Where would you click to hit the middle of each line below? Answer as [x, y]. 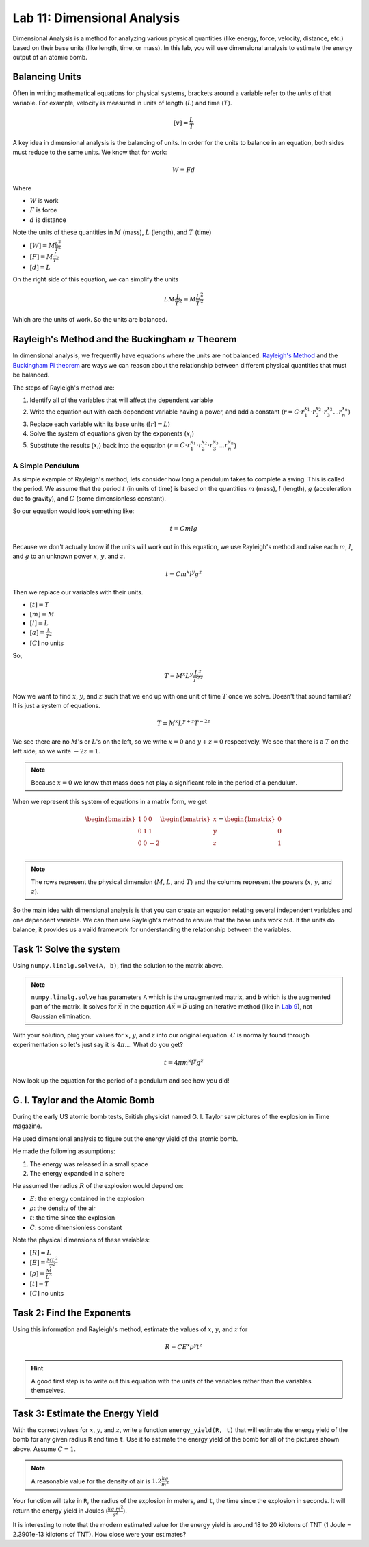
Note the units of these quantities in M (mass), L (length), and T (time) [112, 232]
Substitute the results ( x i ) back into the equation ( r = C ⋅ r [110, 446]
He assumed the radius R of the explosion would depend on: [98, 1186]
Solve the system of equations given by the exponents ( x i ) [112, 435]
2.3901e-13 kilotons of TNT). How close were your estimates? [99, 1535]
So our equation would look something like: [73, 511]
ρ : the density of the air [63, 1208]
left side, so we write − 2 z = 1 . [56, 751]
